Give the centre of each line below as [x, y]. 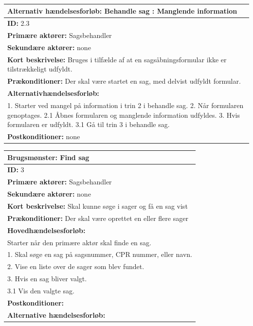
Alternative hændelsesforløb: [56, 315]
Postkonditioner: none [44, 136]
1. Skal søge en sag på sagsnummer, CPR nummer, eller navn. [100, 254]
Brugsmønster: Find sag [48, 157]
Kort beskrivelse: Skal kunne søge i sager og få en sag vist [98, 206]
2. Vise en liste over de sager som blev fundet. [76, 266]
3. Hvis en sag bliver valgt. [47, 279]
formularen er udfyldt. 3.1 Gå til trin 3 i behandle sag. [89, 124]
